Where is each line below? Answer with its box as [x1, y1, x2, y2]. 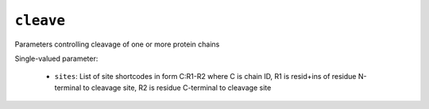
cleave [14, 12, 66, 29]
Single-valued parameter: [14, 54, 99, 63]
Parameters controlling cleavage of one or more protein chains [14, 39, 220, 49]
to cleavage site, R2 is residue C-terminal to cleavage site [83, 83, 272, 92]
